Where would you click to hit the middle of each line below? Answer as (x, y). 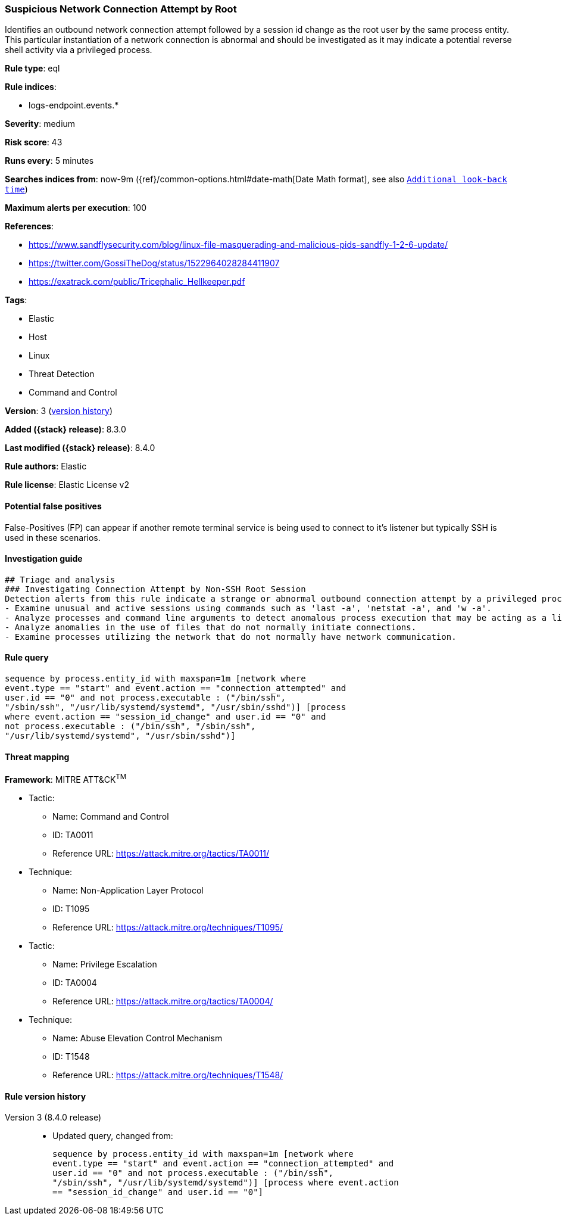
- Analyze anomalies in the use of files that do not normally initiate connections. (211, 627)
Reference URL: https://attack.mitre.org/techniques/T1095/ (168, 927)
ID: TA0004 (75, 982)
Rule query (27, 658)
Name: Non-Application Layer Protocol (128, 890)
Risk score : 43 (34, 142)
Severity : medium (40, 124)
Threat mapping (37, 757)
